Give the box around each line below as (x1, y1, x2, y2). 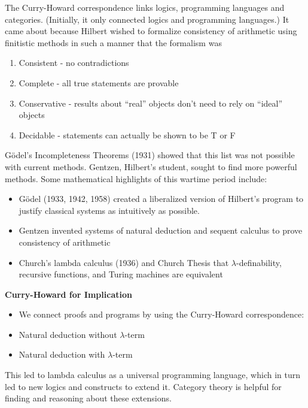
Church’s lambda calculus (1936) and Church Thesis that (19, 256, 229, 268)
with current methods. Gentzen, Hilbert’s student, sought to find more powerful (5, 160, 297, 173)
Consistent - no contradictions (19, 56, 129, 69)
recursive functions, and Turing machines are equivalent (19, 268, 223, 280)
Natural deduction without (19, 328, 117, 340)
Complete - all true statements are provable (19, 76, 179, 89)
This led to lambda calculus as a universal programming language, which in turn (5, 368, 300, 381)
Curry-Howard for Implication (5, 288, 132, 300)
